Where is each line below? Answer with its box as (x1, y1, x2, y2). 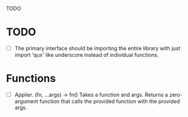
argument (14, 98, 38, 105)
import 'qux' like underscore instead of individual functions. (14, 51, 159, 58)
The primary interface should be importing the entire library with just (14, 44, 181, 51)
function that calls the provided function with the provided (39, 98, 180, 105)
